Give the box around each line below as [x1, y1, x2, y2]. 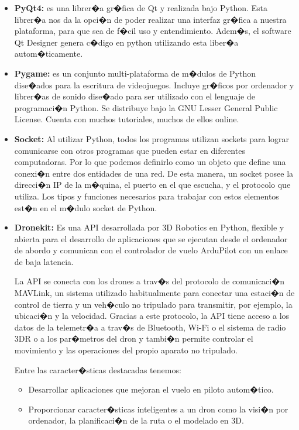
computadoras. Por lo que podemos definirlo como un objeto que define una [14, 156, 286, 168]
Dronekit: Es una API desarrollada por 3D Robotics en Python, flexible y [14, 221, 284, 233]
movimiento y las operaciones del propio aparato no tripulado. [14, 344, 238, 356]
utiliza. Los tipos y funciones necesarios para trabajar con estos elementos [14, 190, 279, 202]
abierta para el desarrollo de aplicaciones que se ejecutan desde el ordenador [14, 232, 288, 245]
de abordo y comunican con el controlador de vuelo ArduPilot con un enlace [14, 244, 288, 256]
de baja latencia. [14, 255, 74, 267]
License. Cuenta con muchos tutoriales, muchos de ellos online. [14, 113, 239, 125]
